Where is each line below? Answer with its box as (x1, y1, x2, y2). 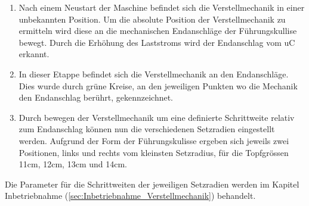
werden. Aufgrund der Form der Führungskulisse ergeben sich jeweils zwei (18, 134, 289, 146)
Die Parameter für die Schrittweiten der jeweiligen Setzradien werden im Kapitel (5, 177, 299, 190)
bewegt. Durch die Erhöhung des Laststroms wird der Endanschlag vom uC (18, 36, 295, 48)
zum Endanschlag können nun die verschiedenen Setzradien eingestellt (18, 123, 275, 135)
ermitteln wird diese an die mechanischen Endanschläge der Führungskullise (18, 24, 297, 37)
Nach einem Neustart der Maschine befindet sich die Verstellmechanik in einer (18, 1, 305, 13)
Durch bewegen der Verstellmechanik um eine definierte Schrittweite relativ (18, 111, 295, 123)
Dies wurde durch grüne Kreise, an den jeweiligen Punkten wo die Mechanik (18, 79, 298, 92)
